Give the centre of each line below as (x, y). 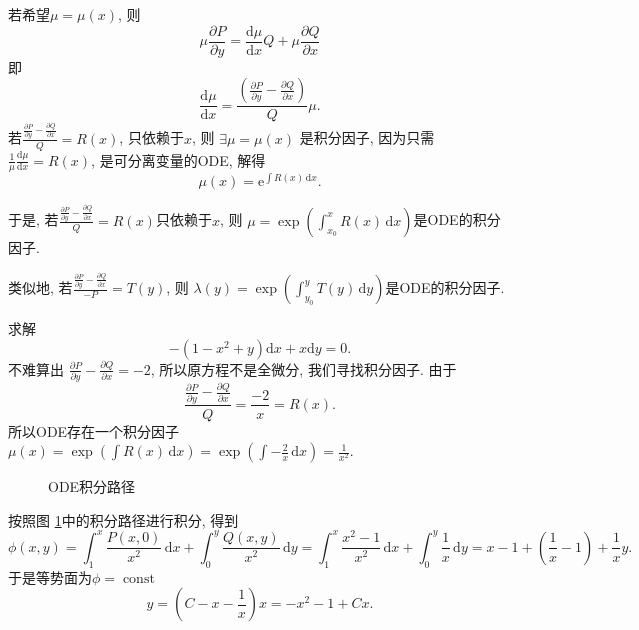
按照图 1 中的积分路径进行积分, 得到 (123, 519)
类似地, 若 (40, 287)
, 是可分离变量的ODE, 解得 (178, 159)
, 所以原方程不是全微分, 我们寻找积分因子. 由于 (303, 368)
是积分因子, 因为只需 (367, 137)
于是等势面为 (50, 576)
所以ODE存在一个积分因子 (94, 430)
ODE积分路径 (92, 486)
